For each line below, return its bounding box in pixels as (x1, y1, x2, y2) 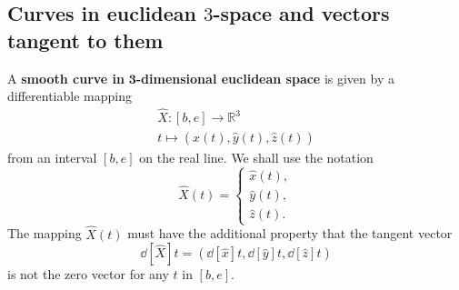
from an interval (7, 148, 97, 167)
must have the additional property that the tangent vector (127, 224, 453, 243)
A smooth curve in (7, 68, 125, 87)
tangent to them (7, 25, 164, 54)
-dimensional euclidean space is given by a (135, 68, 394, 87)
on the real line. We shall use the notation (139, 148, 374, 167)
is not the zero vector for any (7, 265, 169, 284)
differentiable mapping (7, 86, 132, 105)
